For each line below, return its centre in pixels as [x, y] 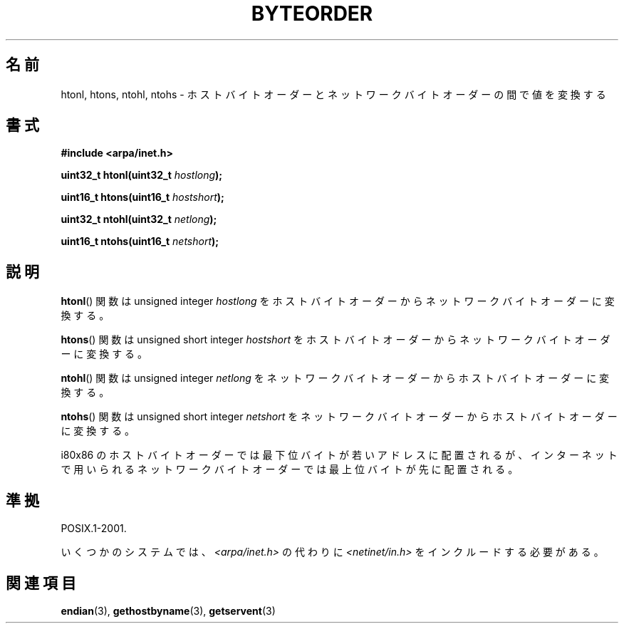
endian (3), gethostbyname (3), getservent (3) [168, 610]
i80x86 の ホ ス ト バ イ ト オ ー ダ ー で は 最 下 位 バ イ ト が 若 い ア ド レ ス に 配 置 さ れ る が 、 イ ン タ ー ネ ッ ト [339, 455]
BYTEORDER [312, 14]
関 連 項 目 [41, 583]
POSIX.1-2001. [94, 529]
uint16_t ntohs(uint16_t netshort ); [140, 241]
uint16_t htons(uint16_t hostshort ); [142, 197]
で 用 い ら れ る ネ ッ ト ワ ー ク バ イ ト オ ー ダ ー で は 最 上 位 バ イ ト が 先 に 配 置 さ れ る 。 [290, 469]
